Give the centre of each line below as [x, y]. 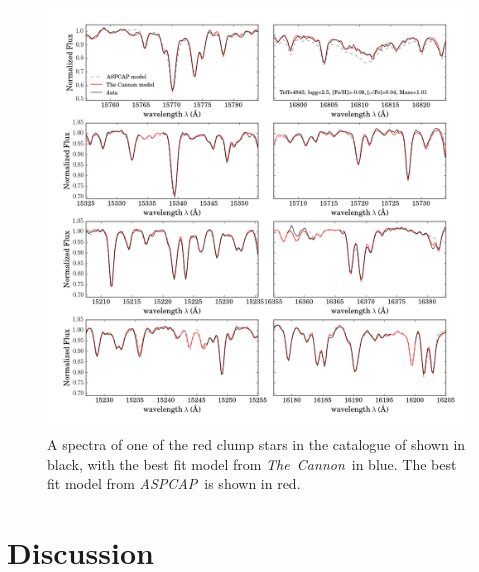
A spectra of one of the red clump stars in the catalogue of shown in [256, 443]
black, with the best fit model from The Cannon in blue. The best [252, 463]
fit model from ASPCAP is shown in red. [174, 483]
